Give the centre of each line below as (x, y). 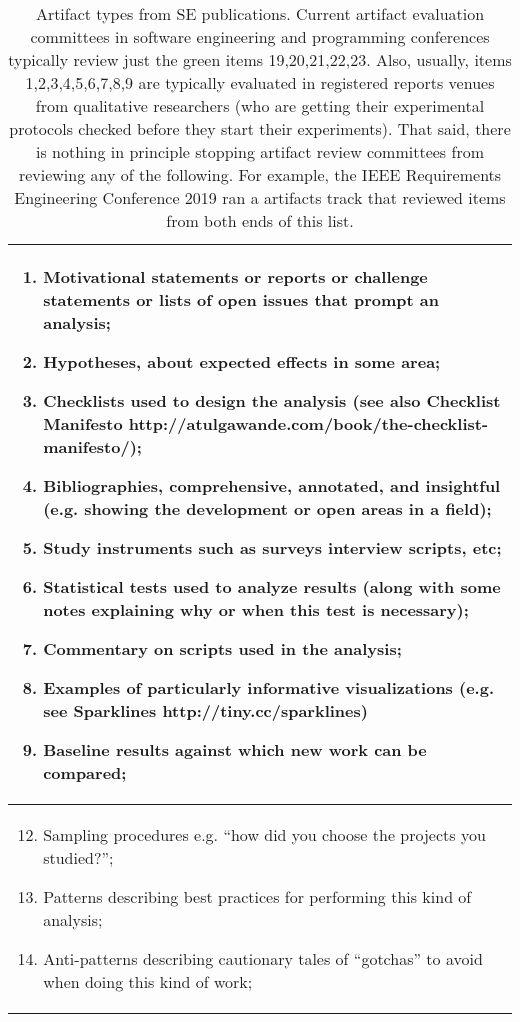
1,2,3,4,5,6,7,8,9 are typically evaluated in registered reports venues (260, 82)
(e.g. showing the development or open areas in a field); (267, 508)
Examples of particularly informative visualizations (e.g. (269, 687)
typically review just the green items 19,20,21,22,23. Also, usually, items (260, 59)
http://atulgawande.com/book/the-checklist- (308, 423)
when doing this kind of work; (148, 981)
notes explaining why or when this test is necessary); (256, 609)
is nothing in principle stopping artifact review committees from (260, 151)
